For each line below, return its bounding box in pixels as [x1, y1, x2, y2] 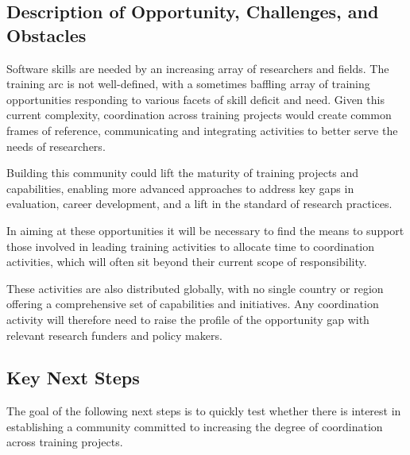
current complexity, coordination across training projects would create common [6, 106, 392, 123]
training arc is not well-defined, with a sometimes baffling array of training [6, 75, 370, 92]
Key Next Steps [6, 365, 140, 390]
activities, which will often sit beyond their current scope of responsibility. [6, 253, 367, 270]
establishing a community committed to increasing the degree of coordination [6, 418, 383, 434]
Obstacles [6, 22, 87, 47]
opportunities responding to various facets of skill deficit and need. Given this [6, 91, 385, 107]
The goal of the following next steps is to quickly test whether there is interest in [6, 403, 401, 419]
